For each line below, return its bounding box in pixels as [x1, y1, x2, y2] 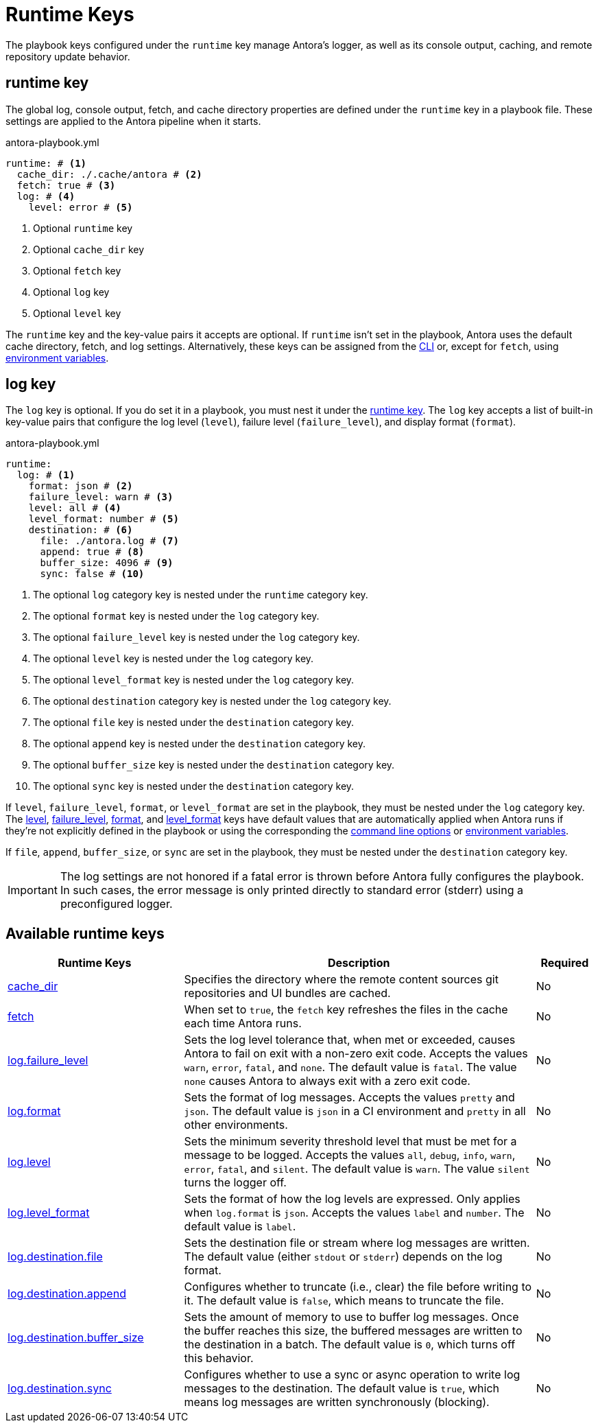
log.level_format [8, 1206, 90, 1220]
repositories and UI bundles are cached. [184, 986, 391, 1000]
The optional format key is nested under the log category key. [33, 610, 320, 622]
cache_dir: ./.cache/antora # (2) [16, 168, 202, 180]
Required [540, 956, 589, 970]
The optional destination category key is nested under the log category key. [33, 695, 392, 707]
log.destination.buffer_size [8, 1331, 144, 1345]
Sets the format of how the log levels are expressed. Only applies [184, 1192, 521, 1206]
